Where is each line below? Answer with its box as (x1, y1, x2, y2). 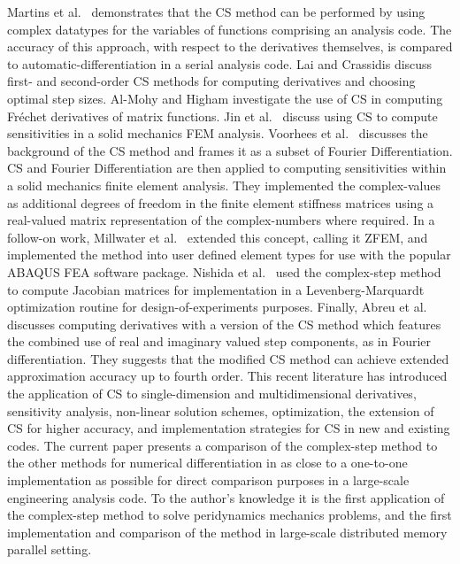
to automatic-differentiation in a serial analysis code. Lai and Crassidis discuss (7, 54, 433, 73)
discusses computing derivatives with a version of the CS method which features (7, 314, 441, 333)
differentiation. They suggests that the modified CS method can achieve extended (7, 349, 449, 367)
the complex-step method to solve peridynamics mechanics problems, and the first (7, 506, 452, 524)
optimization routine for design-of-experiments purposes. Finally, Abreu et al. (7, 297, 427, 316)
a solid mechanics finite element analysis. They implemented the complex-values (7, 175, 441, 194)
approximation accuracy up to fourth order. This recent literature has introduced (7, 367, 448, 385)
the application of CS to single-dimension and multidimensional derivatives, (7, 384, 417, 403)
